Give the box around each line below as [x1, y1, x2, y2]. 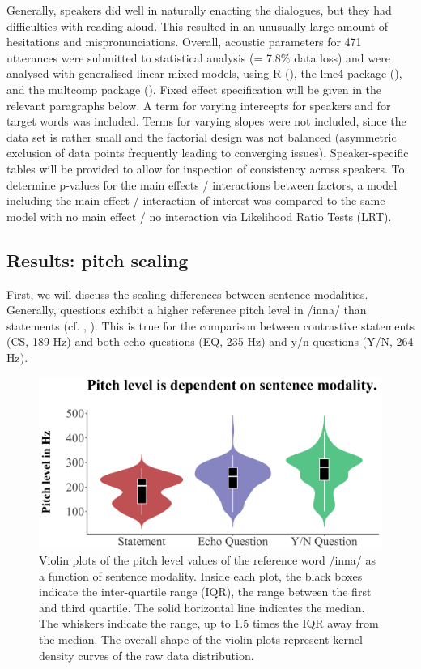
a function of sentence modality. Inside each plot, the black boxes [39, 567, 363, 584]
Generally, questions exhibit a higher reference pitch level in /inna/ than [6, 301, 367, 318]
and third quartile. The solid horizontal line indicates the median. [39, 599, 365, 616]
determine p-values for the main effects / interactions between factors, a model [6, 176, 398, 193]
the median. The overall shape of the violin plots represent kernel [39, 631, 363, 648]
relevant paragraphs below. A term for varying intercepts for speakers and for [6, 96, 391, 113]
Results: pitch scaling [6, 247, 189, 272]
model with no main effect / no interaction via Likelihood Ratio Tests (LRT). [6, 207, 392, 224]
